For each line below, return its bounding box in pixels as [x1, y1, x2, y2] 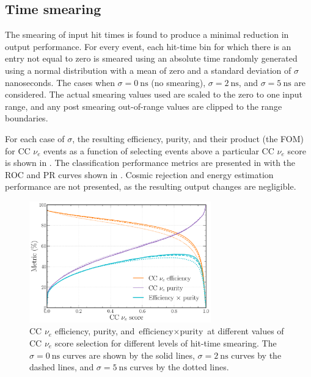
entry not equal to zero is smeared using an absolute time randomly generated [5, 52, 298, 65]
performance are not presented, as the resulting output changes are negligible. [5, 180, 296, 193]
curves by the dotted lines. [130, 361, 229, 373]
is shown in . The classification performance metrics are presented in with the [5, 156, 296, 169]
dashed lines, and [29, 361, 94, 373]
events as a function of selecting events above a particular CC [43, 144, 274, 157]
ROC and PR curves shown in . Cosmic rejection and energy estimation [5, 168, 274, 181]
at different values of [207, 325, 284, 337]
